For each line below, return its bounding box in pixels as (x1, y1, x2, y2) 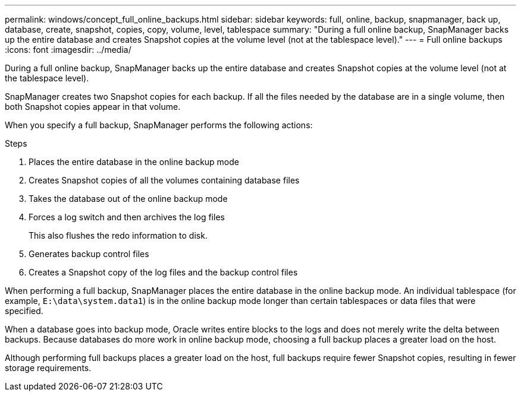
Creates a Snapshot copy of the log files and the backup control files (29, 267, 298, 277)
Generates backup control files (29, 249, 149, 259)
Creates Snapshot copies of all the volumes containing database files (29, 175, 300, 185)
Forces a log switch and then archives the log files (29, 212, 225, 222)
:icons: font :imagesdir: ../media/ (5, 45, 131, 55)
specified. (5, 306, 43, 316)
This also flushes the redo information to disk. (29, 230, 208, 240)
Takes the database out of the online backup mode (29, 194, 228, 204)
